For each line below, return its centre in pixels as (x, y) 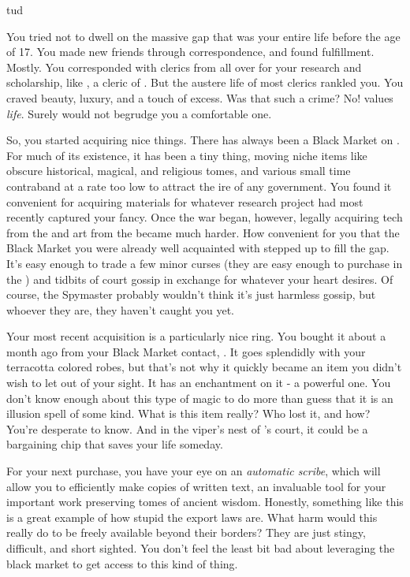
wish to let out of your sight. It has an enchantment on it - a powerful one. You (199, 383)
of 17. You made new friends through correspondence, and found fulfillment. (190, 52)
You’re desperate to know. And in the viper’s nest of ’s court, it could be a (187, 428)
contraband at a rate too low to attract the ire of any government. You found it (199, 186)
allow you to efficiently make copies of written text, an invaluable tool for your (196, 486)
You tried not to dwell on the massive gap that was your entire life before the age (203, 36)
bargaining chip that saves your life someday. (115, 444)
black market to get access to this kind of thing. (122, 563)
